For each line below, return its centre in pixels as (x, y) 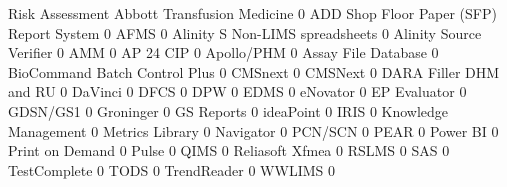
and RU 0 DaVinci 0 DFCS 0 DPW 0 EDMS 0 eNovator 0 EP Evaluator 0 (237, 91)
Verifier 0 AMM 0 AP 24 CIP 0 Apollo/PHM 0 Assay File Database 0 (223, 52)
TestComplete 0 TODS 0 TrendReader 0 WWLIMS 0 (171, 169)
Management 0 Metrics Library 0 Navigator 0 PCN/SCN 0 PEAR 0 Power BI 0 (253, 130)
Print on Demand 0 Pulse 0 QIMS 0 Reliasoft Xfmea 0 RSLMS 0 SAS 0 (229, 150)
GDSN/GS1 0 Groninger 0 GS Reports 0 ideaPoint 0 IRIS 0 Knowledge (228, 110)
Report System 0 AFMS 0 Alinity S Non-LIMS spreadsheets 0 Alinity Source (245, 32)
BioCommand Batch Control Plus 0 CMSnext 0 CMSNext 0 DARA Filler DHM (254, 71)
